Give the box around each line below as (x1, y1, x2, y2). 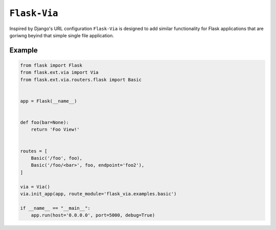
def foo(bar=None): (20, 120, 69, 125)
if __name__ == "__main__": (20, 205, 90, 211)
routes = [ (20, 148, 48, 154)
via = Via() (20, 184, 51, 190)
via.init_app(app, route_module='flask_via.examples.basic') (20, 191, 177, 196)
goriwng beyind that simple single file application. (9, 32, 114, 38)
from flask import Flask (20, 62, 83, 68)
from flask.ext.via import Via (20, 69, 99, 75)
